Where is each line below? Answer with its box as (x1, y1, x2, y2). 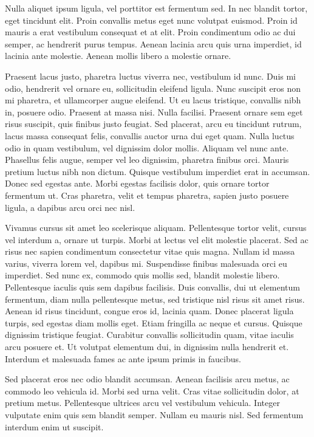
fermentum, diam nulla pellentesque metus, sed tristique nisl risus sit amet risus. (5, 292, 305, 305)
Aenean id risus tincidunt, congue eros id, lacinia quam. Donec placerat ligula (5, 305, 294, 317)
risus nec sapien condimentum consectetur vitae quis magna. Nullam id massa (5, 245, 295, 258)
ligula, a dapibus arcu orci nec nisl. (5, 201, 135, 213)
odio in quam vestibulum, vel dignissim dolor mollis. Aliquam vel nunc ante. (5, 141, 289, 154)
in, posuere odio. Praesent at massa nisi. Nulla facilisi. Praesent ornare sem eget (5, 105, 303, 118)
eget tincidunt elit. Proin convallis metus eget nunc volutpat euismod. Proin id (5, 13, 298, 26)
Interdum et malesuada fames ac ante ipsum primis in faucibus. (5, 352, 241, 365)
